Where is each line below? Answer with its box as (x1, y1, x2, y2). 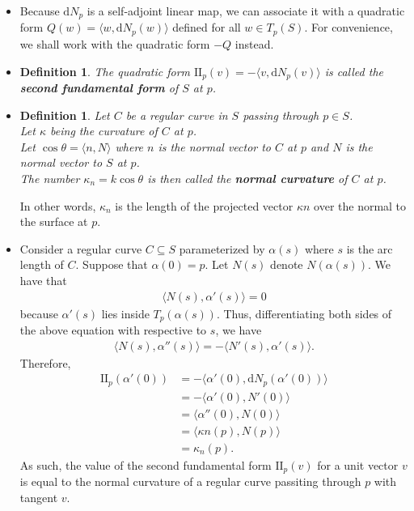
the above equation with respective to (19, 321, 207, 338)
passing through (243, 106, 319, 123)
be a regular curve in (125, 106, 228, 123)
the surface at (19, 213, 88, 230)
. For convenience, (304, 19, 393, 36)
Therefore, (19, 354, 71, 371)
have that (19, 271, 67, 288)
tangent (19, 488, 58, 505)
